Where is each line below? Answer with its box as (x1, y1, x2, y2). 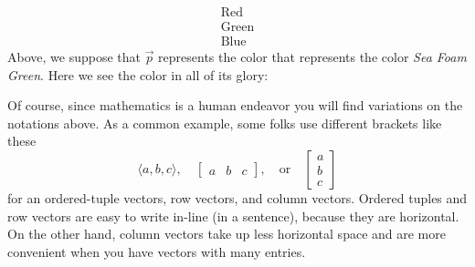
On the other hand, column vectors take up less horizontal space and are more (7, 224, 446, 243)
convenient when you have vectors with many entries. (7, 241, 306, 261)
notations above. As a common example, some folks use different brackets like (7, 113, 442, 132)
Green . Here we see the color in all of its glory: (7, 65, 269, 84)
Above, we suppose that (7, 47, 141, 67)
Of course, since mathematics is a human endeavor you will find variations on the (7, 96, 463, 115)
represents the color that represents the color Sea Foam (158, 47, 467, 67)
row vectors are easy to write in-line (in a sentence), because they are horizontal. (7, 206, 459, 225)
